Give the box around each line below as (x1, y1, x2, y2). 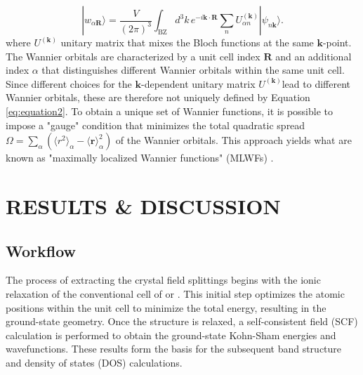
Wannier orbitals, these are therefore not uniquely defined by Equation (6, 90, 310, 105)
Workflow (6, 239, 77, 261)
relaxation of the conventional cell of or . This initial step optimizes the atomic (6, 286, 345, 301)
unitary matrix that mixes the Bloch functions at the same (60, 35, 314, 49)
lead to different (282, 76, 350, 91)
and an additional (275, 48, 352, 63)
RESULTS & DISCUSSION (6, 191, 281, 220)
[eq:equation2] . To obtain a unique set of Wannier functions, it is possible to (6, 103, 333, 118)
